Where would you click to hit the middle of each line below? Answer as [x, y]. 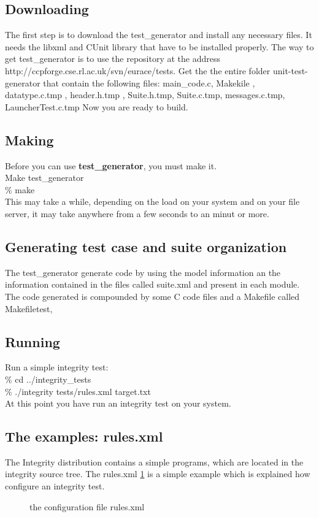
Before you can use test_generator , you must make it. [111, 165]
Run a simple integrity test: [57, 367]
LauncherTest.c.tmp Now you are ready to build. [97, 106]
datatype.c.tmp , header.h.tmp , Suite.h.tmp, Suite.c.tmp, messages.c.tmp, [145, 95]
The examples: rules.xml [84, 436]
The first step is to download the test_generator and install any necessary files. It [159, 35]
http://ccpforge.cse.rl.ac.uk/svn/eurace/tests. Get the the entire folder [138, 70]
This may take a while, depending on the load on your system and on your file [152, 201]
